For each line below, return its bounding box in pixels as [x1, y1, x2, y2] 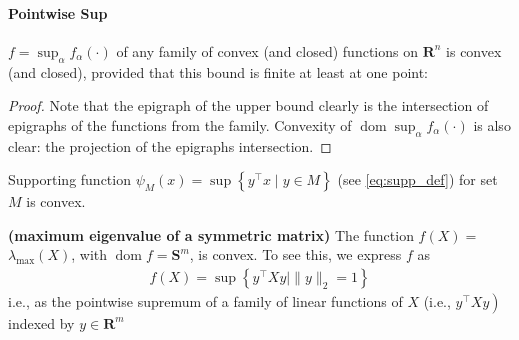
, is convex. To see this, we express [189, 244, 402, 265]
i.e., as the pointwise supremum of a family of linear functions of [8, 290, 403, 311]
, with [71, 244, 108, 265]
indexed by [8, 312, 75, 333]
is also [473, 114, 511, 135]
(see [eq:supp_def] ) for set [337, 169, 498, 190]
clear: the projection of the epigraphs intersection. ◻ [8, 135, 332, 156]
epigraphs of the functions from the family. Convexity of [8, 114, 352, 135]
